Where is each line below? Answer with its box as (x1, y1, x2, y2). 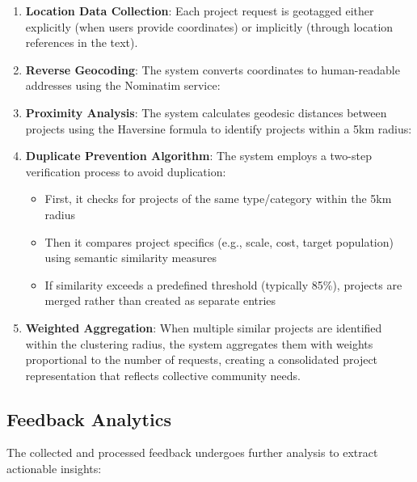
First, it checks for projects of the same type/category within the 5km (44, 190, 392, 207)
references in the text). (25, 34, 138, 51)
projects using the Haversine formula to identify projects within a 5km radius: (25, 120, 412, 137)
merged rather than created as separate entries (44, 292, 276, 309)
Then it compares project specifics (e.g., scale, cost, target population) (44, 233, 394, 250)
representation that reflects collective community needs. (25, 366, 301, 383)
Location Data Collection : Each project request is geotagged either (25, 2, 374, 19)
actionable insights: (6, 460, 102, 477)
